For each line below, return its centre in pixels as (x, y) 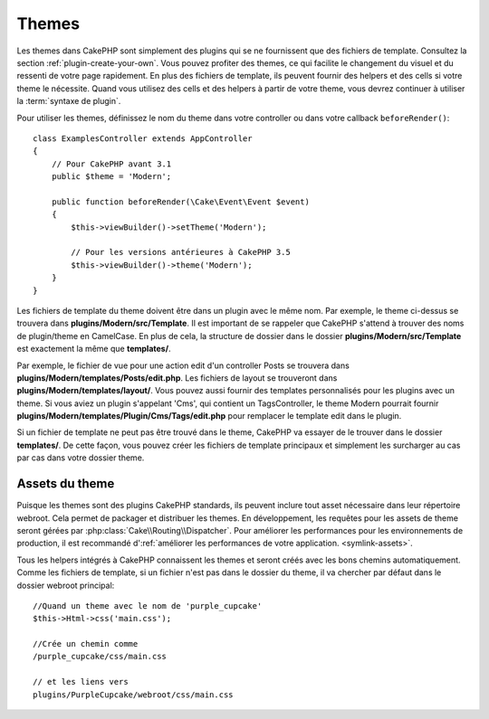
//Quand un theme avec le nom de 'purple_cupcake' (148, 605)
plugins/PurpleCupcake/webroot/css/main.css (134, 695)
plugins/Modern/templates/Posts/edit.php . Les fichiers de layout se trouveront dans (177, 378)
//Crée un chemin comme (86, 644)
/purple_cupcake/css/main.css (100, 657)
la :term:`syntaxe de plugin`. (69, 101)
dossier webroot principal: (66, 585)
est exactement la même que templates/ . (94, 349)
